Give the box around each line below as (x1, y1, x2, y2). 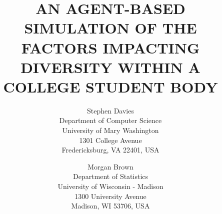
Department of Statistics (72, 171, 148, 181)
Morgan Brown (87, 161, 133, 171)
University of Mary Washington (62, 125, 159, 135)
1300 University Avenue (74, 190, 146, 201)
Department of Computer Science (59, 115, 162, 125)
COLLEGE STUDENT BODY (3, 76, 218, 96)
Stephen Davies (87, 105, 134, 115)
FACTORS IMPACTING (21, 37, 200, 57)
